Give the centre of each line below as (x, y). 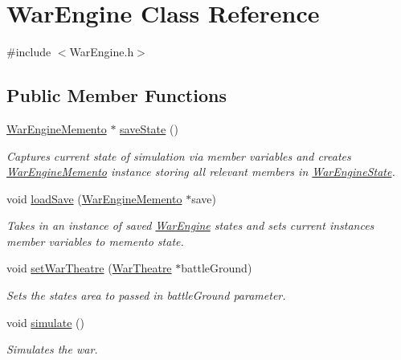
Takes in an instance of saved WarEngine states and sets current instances (190, 225)
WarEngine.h (102, 52)
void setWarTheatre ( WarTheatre (89, 268)
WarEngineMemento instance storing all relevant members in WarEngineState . (201, 172)
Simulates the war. (52, 349)
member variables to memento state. (95, 241)
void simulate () (45, 322)
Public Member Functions (117, 95)
